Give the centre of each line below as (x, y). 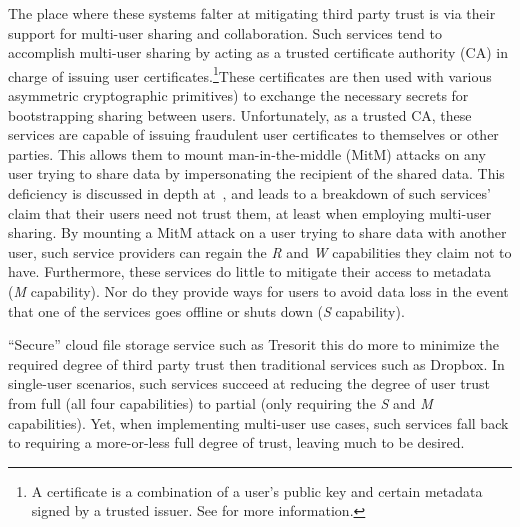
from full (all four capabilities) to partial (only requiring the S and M (220, 402)
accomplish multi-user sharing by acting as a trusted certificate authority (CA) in (258, 52)
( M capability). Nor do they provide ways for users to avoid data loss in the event (258, 290)
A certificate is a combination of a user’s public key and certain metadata (257, 490)
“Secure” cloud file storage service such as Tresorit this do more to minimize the (254, 344)
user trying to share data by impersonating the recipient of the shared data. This (256, 173)
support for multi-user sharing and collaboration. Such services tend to (225, 32)
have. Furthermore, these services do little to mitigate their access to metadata (249, 271)
